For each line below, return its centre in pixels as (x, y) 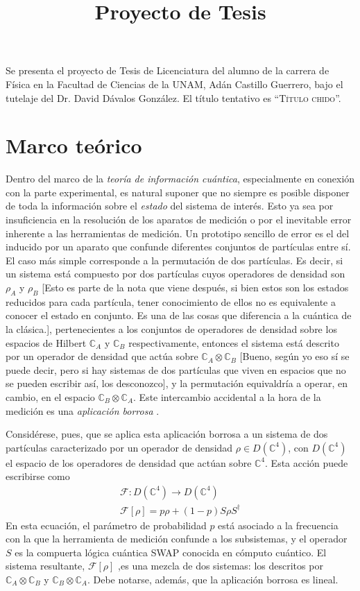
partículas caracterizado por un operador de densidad (119, 447)
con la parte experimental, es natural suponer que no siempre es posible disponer (178, 192)
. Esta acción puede (307, 462)
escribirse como (38, 476)
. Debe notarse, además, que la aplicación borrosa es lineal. (213, 579)
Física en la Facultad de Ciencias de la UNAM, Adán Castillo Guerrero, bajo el (174, 84)
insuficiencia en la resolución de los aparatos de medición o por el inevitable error (179, 220)
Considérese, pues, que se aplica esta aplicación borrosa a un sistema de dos (167, 434)
